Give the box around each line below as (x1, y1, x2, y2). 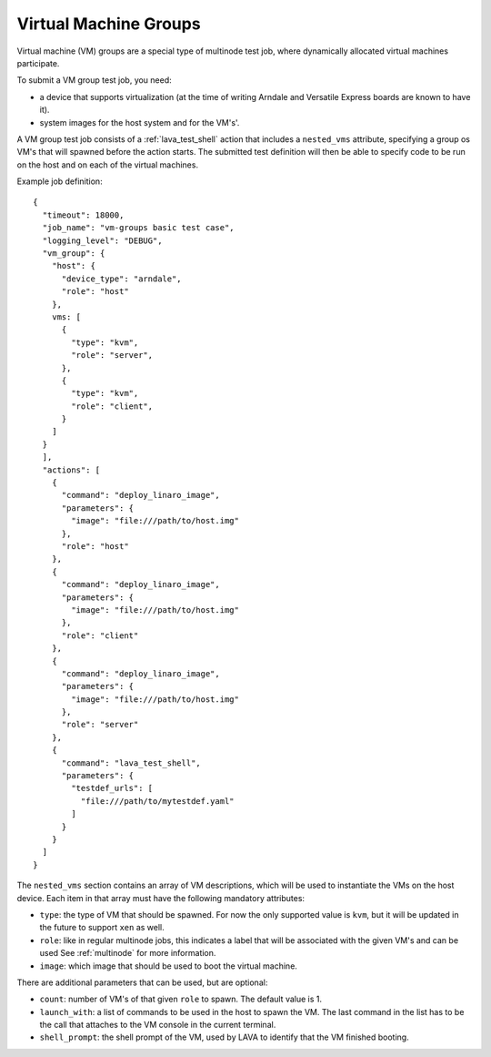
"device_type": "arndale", (61, 273, 182, 284)
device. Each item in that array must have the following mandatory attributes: (16, 892, 305, 903)
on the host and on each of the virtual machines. (16, 159, 199, 170)
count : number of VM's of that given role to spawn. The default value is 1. (39, 993, 323, 1005)
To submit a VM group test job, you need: (16, 75, 172, 86)
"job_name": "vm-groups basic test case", (42, 223, 235, 233)
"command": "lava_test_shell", (61, 757, 202, 768)
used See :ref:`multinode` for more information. (39, 948, 216, 959)
